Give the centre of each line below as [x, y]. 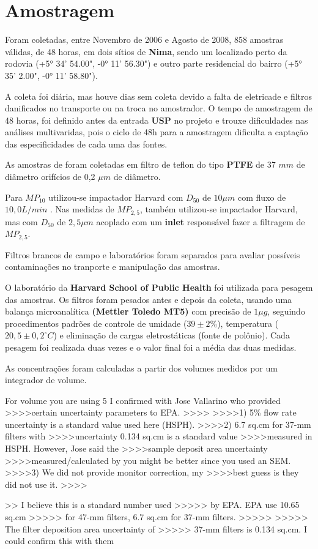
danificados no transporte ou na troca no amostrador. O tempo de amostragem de [159, 108]
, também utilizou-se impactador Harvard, [219, 209]
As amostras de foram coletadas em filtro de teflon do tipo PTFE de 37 [140, 164]
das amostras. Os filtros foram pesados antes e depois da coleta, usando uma [149, 299]
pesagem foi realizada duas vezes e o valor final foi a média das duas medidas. [151, 347]
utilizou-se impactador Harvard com [116, 197]
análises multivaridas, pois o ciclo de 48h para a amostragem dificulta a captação [157, 132]
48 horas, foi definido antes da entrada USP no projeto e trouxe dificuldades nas [157, 120]
